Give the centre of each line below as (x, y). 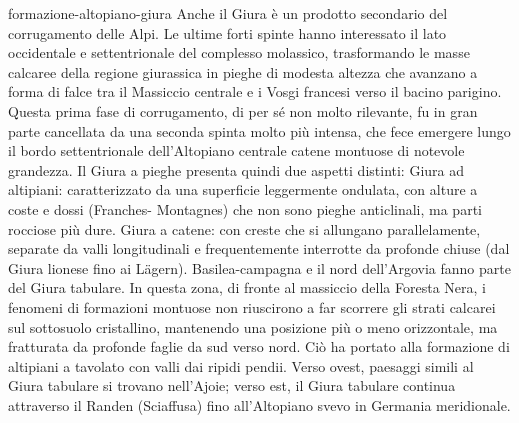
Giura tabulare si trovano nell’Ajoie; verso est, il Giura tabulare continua (232, 385)
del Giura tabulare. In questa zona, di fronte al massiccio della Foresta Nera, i (247, 287)
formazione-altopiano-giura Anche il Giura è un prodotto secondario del (228, 13)
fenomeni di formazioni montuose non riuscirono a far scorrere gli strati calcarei (252, 306)
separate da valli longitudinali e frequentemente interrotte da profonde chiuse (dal (259, 248)
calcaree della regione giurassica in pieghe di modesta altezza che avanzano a (243, 71)
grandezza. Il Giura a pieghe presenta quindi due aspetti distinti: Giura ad (236, 169)
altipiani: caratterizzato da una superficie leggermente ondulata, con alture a (243, 189)
